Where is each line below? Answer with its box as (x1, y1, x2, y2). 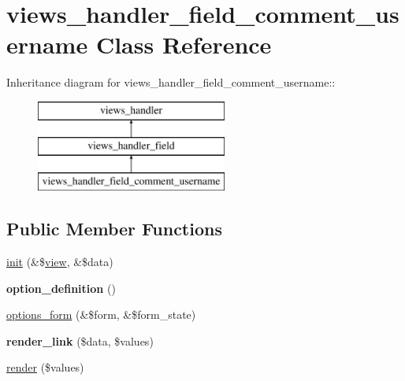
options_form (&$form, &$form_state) (6, 306, 196, 323)
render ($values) (6, 359, 84, 375)
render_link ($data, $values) (6, 332, 154, 349)
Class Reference (95, 28, 272, 61)
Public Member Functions (6, 216, 222, 241)
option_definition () (6, 279, 116, 296)
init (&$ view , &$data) (6, 253, 113, 270)
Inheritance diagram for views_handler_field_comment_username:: (6, 74, 336, 91)
